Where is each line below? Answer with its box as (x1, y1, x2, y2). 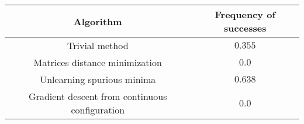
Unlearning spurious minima (40, 73, 156, 86)
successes (224, 21, 267, 35)
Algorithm (73, 14, 122, 28)
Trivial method (67, 39, 129, 52)
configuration (71, 103, 125, 116)
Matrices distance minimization (33, 56, 162, 69)
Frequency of (215, 8, 276, 21)
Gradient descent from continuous (29, 89, 167, 103)
